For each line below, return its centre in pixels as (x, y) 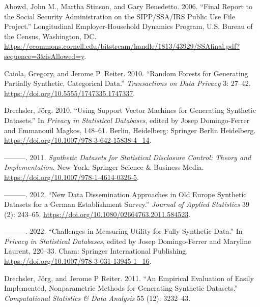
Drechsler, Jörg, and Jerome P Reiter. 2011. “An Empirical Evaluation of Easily (129, 278)
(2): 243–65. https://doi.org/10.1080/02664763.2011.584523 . (97, 214)
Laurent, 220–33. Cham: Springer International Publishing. (96, 251)
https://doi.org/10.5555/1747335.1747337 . (70, 93)
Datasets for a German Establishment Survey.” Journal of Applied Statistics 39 (127, 204)
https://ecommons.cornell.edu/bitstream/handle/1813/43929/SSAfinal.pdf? (122, 46)
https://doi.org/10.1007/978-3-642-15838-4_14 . (78, 140)
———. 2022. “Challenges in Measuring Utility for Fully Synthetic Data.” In (123, 231)
